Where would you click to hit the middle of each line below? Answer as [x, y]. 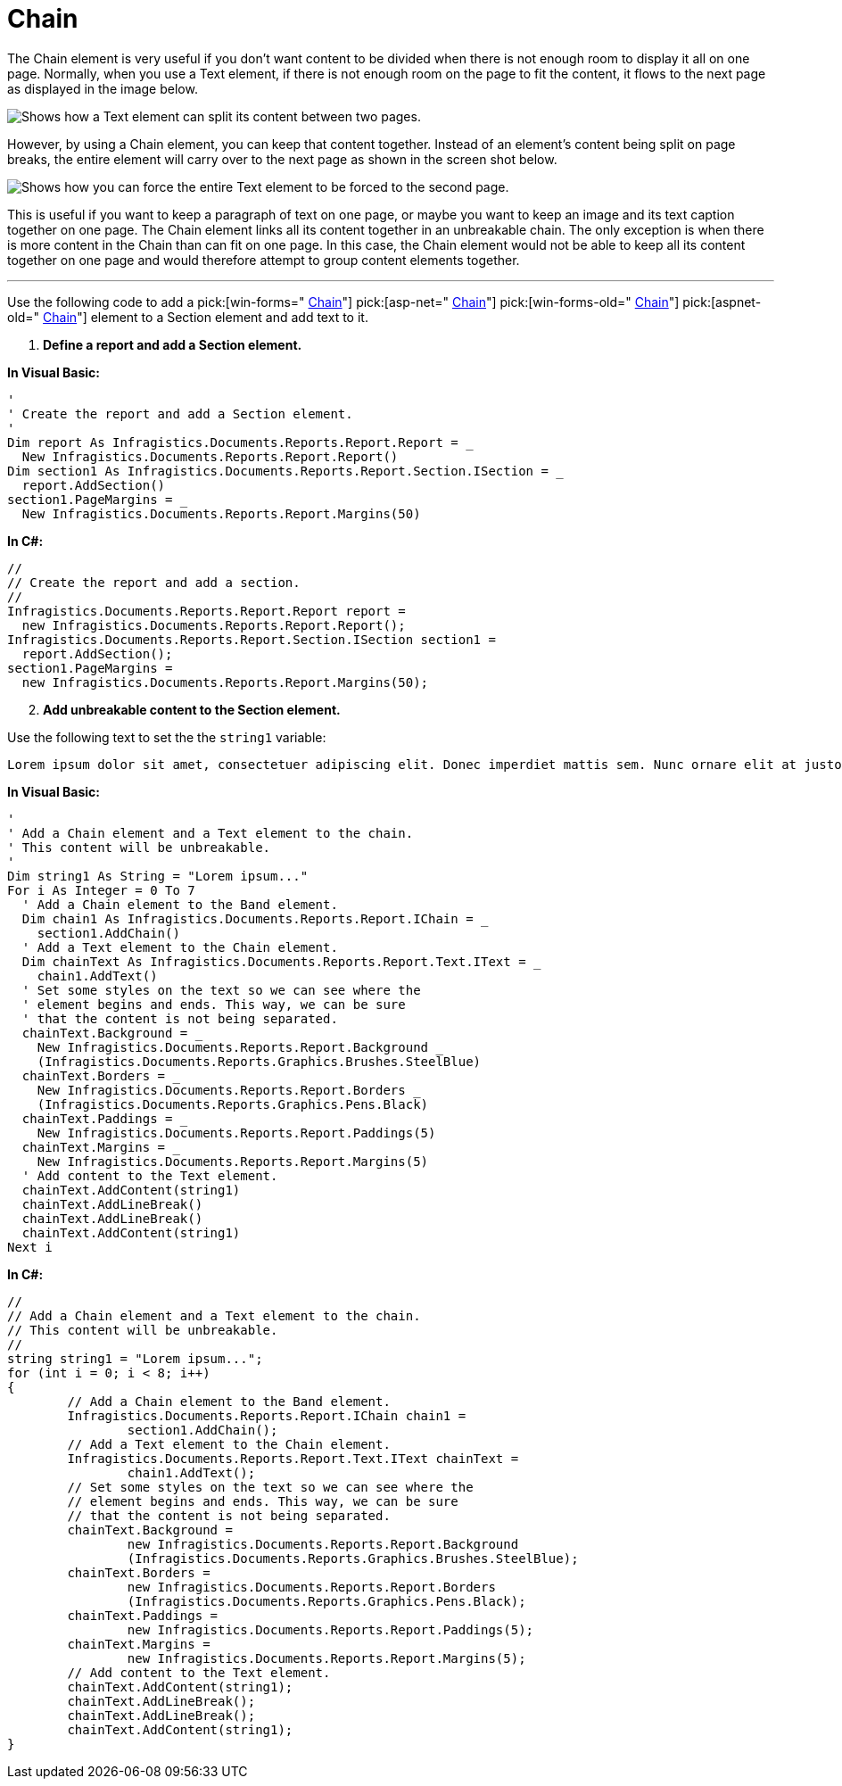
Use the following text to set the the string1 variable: [167, 737]
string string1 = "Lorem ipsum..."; [135, 1358]
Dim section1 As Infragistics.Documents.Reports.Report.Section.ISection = [278, 471]
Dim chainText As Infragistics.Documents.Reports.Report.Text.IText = [274, 961]
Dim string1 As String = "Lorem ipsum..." [158, 876]
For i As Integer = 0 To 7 [101, 890]
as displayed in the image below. [103, 88]
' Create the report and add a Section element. [180, 413]
